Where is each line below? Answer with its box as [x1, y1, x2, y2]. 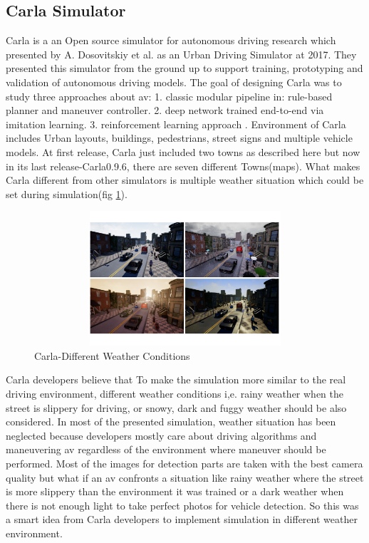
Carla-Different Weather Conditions [34, 348, 190, 363]
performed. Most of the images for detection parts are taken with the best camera [6, 456, 363, 471]
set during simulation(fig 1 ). [6, 186, 128, 201]
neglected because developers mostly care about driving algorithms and [6, 428, 317, 443]
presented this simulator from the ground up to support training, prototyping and [6, 61, 363, 76]
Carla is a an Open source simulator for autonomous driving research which [6, 33, 336, 48]
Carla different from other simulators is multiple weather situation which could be [6, 172, 364, 187]
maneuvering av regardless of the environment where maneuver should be [6, 442, 326, 457]
